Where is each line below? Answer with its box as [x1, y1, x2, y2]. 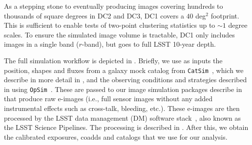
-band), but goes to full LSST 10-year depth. [82, 39, 216, 49]
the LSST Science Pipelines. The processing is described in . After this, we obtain [4, 122, 249, 132]
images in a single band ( [4, 39, 79, 49]
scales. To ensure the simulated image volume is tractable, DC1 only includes [4, 29, 235, 39]
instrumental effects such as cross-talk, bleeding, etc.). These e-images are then [4, 103, 240, 113]
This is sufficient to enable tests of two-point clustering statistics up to [4, 20, 215, 30]
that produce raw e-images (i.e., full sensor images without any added [4, 93, 213, 104]
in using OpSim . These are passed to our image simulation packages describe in [4, 84, 242, 94]
